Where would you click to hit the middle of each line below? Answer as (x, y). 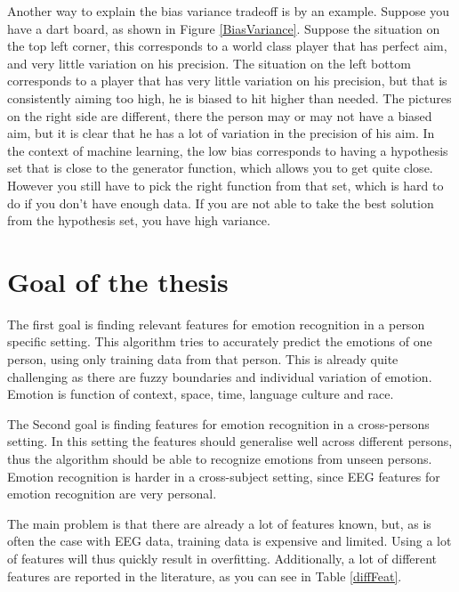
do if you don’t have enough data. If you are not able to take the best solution (221, 203)
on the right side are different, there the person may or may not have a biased (220, 115)
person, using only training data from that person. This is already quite (203, 359)
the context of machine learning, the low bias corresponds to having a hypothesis (228, 150)
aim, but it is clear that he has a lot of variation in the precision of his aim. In (221, 133)
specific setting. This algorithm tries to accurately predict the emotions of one (220, 341)
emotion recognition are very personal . (112, 494)
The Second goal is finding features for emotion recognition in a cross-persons (218, 423)
